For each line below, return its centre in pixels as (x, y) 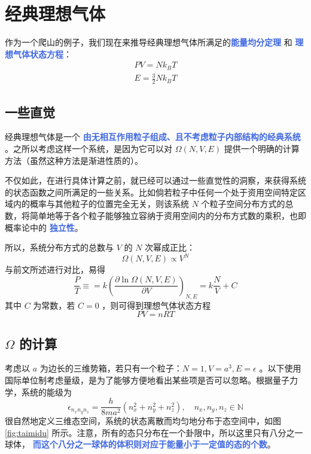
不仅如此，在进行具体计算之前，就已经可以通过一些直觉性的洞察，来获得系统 (155, 180)
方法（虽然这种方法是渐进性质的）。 (74, 160)
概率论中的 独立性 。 (44, 227)
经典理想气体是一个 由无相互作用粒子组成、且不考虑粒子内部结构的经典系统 (153, 137)
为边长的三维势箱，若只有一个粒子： (111, 368)
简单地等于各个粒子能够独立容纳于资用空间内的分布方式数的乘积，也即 (168, 215)
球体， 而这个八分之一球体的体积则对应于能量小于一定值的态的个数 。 (140, 444)
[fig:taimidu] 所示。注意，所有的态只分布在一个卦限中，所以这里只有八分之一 (154, 432)
